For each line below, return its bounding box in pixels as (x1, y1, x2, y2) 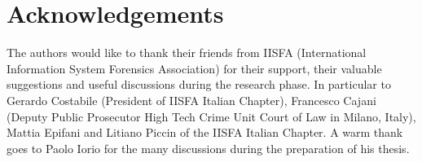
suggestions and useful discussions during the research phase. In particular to (7, 76, 391, 93)
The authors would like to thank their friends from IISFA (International (7, 44, 367, 61)
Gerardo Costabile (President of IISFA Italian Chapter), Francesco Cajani (7, 91, 376, 108)
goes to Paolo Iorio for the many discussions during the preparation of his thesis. (7, 139, 410, 156)
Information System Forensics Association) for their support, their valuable (7, 59, 382, 77)
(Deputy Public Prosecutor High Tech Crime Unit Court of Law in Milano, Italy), (7, 107, 416, 125)
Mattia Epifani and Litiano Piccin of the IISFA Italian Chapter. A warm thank (7, 124, 403, 141)
